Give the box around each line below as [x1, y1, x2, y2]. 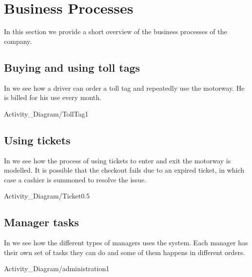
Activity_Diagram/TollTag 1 [4, 108, 89, 119]
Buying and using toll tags [4, 59, 140, 75]
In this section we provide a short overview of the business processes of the [4, 26, 227, 37]
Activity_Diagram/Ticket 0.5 [4, 191, 90, 201]
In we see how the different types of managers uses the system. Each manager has [4, 237, 248, 248]
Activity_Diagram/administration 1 [4, 263, 110, 274]
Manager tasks [4, 215, 79, 230]
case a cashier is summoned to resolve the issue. [4, 174, 147, 184]
